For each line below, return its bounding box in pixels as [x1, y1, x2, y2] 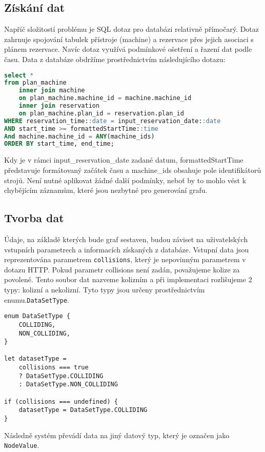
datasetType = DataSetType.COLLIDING [18, 406, 148, 414]
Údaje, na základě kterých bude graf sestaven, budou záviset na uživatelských [4, 233, 248, 244]
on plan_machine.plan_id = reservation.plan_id [18, 109, 184, 117]
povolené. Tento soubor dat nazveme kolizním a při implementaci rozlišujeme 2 [4, 274, 252, 285]
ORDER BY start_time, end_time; [4, 140, 114, 148]
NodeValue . [4, 440, 39, 450]
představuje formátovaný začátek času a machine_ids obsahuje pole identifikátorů [4, 164, 261, 175]
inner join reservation [18, 102, 100, 110]
